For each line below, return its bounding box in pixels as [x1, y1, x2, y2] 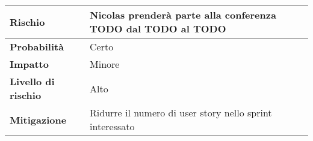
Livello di [10, 74, 55, 88]
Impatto [10, 57, 49, 71]
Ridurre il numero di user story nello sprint [90, 106, 272, 119]
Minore [90, 57, 120, 71]
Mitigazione [10, 112, 67, 127]
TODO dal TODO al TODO [90, 22, 226, 35]
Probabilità [10, 40, 64, 53]
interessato [90, 119, 135, 133]
